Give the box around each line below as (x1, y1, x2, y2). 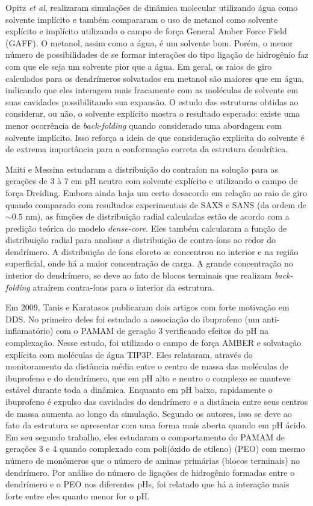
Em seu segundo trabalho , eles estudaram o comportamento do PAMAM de (5, 430, 285, 443)
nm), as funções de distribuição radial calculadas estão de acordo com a (25, 210, 290, 223)
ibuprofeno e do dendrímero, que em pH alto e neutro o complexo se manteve (5, 371, 291, 384)
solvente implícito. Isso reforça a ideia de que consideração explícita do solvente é (5, 131, 305, 143)
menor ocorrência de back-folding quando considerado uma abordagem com (5, 119, 282, 131)
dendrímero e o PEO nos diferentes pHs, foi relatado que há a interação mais (5, 478, 290, 490)
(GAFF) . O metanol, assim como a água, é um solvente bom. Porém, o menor (5, 36, 293, 49)
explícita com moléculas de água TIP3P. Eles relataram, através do (5, 348, 253, 360)
